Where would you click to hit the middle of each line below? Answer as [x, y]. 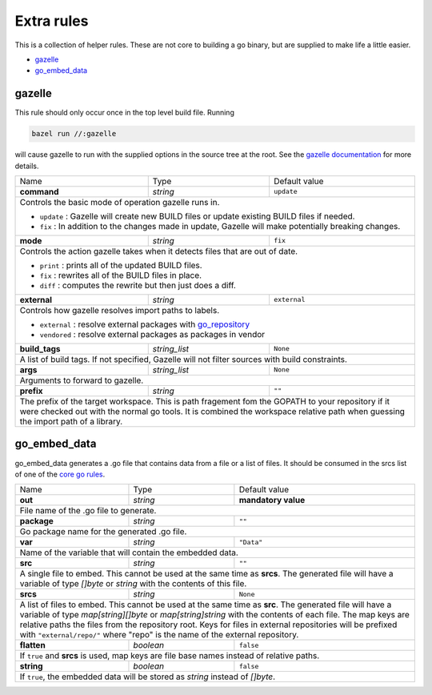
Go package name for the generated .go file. [103, 532]
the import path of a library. [71, 421]
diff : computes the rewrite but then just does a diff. [138, 285]
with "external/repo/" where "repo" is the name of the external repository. [159, 635]
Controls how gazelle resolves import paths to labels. [120, 310]
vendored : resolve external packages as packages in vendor [152, 334]
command [39, 191]
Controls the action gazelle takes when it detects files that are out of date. [159, 251]
